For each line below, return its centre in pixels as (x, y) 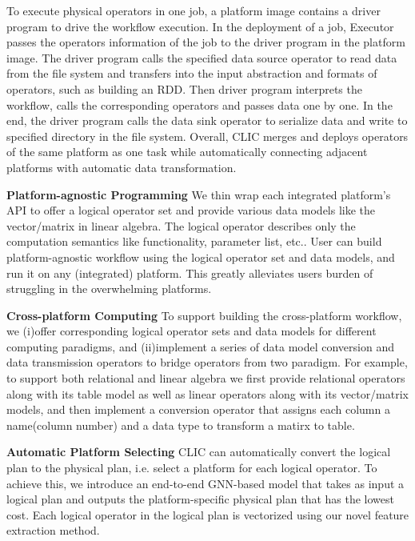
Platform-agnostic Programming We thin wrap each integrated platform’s (199, 194)
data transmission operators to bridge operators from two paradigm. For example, (207, 362)
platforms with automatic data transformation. (122, 167)
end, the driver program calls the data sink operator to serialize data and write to (207, 120)
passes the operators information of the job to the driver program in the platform (206, 42)
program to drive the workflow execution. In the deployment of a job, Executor (200, 26)
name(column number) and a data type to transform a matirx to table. (181, 425)
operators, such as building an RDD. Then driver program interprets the (184, 88)
